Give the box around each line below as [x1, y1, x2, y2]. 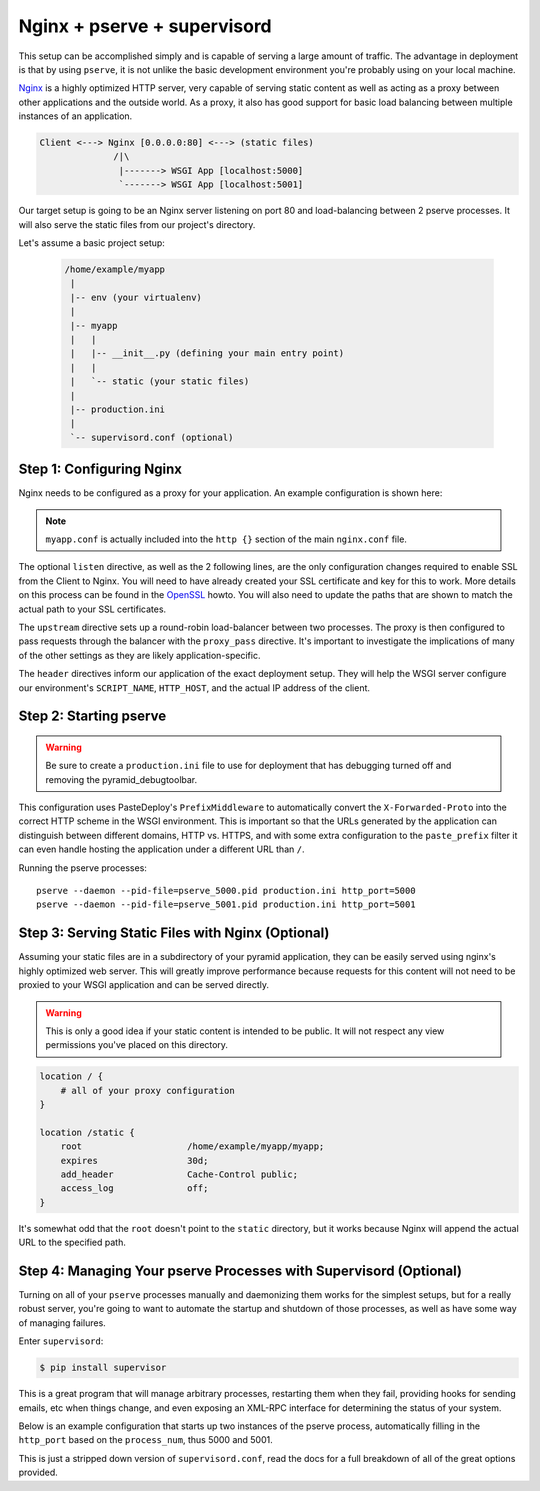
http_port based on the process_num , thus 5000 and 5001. [18, 1434, 274, 1446]
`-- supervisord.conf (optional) [70, 431, 234, 443]
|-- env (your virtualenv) [70, 291, 202, 303]
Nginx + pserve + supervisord [18, 15, 272, 37]
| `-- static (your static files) [70, 376, 250, 387]
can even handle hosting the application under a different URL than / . [18, 843, 305, 855]
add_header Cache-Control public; [60, 1169, 299, 1180]
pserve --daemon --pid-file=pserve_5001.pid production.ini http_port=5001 [36, 899, 416, 910]
